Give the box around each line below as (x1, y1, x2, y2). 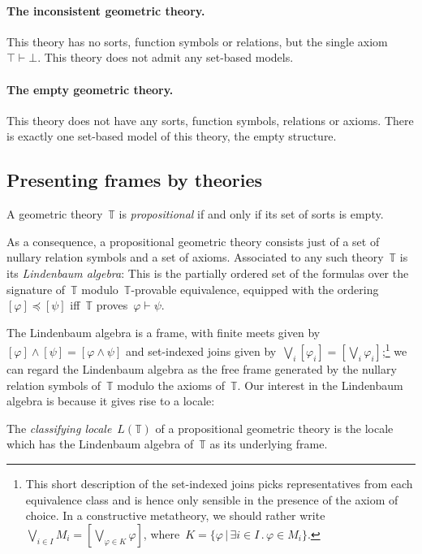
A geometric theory (6, 206, 103, 223)
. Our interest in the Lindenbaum (237, 376, 403, 393)
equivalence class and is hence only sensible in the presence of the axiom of (25, 491, 398, 508)
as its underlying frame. (209, 435, 328, 452)
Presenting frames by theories (6, 167, 263, 193)
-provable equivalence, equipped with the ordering (131, 280, 379, 297)
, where (143, 525, 180, 542)
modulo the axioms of (117, 376, 226, 393)
